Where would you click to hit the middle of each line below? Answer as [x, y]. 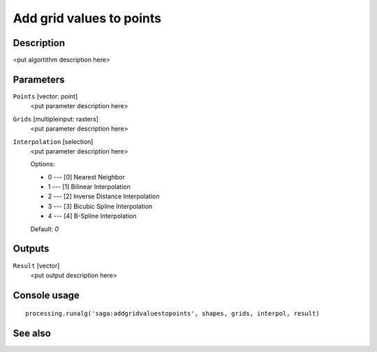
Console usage [46, 295]
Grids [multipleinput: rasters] [56, 119]
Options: [43, 164]
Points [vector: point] [45, 96]
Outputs [31, 249]
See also [32, 333]
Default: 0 [45, 229]
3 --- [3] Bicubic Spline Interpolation [100, 206]
